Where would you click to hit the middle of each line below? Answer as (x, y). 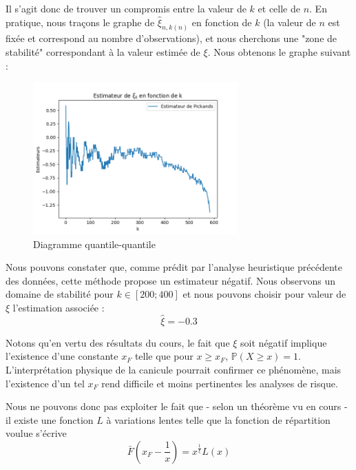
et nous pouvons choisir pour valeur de (264, 294)
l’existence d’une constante (62, 356)
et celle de (279, 8)
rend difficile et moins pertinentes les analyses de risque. (220, 383)
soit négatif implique (284, 342)
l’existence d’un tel (45, 383)
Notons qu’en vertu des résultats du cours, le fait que (118, 342)
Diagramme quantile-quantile (94, 244)
